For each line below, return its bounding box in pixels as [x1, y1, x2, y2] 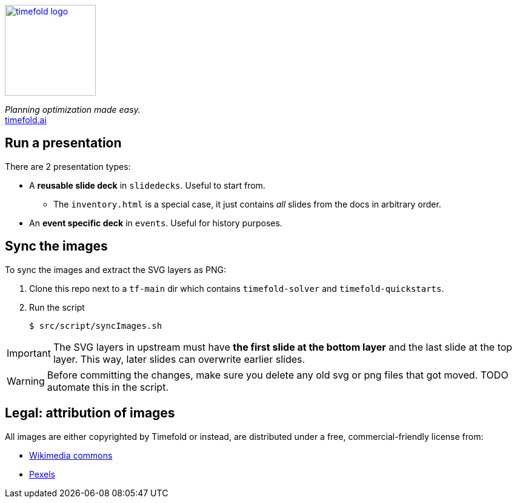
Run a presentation [5, 135, 122, 151]
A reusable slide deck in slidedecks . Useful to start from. [29, 180, 265, 191]
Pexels [29, 468, 55, 479]
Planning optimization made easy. [5, 104, 141, 115]
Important [7, 346, 51, 359]
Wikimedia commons [29, 450, 113, 461]
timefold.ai [5, 115, 47, 125]
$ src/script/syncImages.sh [29, 320, 162, 331]
